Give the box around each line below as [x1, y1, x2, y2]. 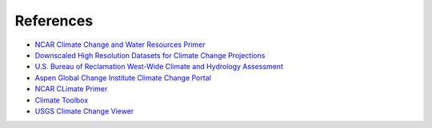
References [14, 12, 94, 29]
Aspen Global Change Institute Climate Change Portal [34, 72, 211, 83]
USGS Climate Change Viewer [34, 106, 134, 115]
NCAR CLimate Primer [34, 84, 108, 94]
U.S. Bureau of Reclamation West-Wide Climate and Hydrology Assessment [34, 62, 283, 72]
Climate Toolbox [34, 95, 89, 105]
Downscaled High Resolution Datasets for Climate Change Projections [34, 50, 266, 60]
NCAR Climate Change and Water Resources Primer [34, 40, 206, 49]
